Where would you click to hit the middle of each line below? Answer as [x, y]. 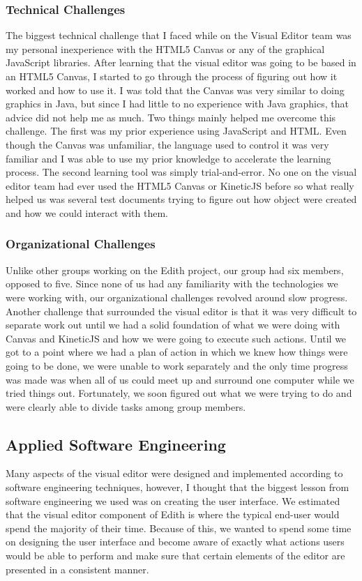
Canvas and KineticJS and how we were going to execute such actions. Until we [176, 338]
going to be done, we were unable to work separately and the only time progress [177, 365]
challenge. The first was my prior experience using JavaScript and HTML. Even [176, 131]
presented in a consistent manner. [77, 569]
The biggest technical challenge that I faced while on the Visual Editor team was [179, 35]
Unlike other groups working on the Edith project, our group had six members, [175, 270]
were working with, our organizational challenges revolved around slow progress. [177, 297]
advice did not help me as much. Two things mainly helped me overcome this [171, 117]
